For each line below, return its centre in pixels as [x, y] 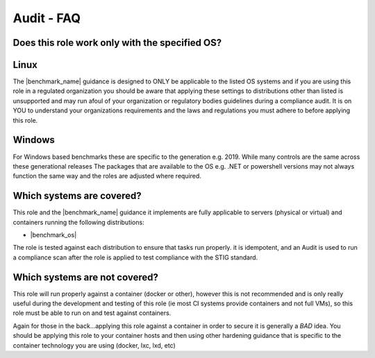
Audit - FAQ [47, 18]
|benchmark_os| [53, 235]
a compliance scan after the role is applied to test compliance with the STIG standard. [135, 257]
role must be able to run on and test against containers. [92, 313]
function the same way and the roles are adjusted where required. [107, 176]
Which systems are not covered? [86, 277]
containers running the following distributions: [79, 222]
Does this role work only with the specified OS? [117, 43]
